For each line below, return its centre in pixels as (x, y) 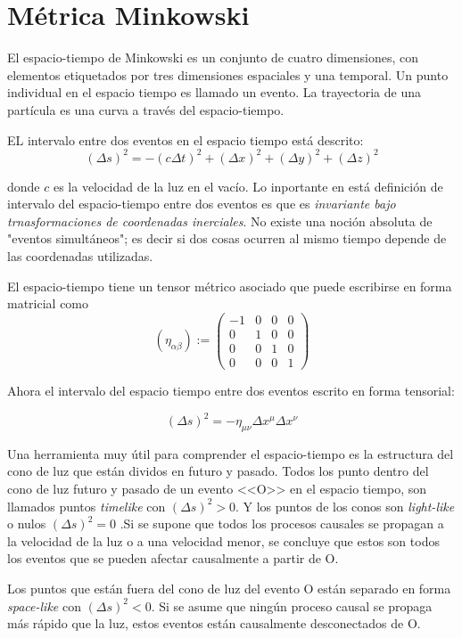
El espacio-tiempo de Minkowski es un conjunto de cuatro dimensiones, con (213, 57)
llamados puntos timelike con (87, 506)
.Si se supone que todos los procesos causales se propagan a (282, 523)
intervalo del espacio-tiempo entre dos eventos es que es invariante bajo (202, 204)
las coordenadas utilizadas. (80, 255)
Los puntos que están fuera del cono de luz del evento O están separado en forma (229, 588)
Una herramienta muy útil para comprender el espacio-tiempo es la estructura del (231, 453)
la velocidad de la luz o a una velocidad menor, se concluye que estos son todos (223, 540)
